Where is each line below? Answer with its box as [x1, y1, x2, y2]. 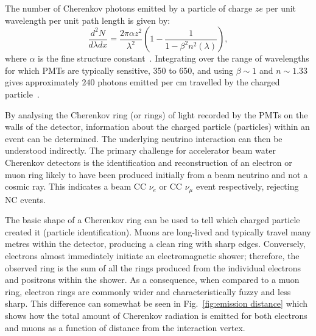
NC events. [5, 193, 46, 206]
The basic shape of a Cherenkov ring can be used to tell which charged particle [5, 213, 300, 226]
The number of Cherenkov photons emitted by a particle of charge [5, 2, 253, 14]
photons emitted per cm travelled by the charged [97, 76, 280, 88]
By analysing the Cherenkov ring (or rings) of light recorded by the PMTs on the [5, 108, 308, 121]
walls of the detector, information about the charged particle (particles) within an [5, 120, 310, 133]
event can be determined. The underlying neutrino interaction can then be [5, 132, 283, 145]
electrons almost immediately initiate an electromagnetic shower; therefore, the [5, 249, 300, 262]
